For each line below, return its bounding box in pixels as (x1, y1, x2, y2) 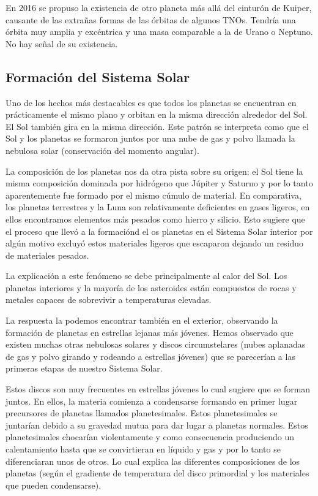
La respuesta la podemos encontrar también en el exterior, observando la (6, 314, 278, 327)
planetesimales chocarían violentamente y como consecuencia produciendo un (6, 430, 295, 443)
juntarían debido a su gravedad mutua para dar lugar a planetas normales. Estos (6, 418, 308, 431)
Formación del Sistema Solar (6, 67, 190, 86)
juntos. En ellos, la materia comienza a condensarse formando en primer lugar (6, 394, 298, 407)
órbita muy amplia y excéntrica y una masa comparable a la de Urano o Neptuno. (6, 25, 313, 38)
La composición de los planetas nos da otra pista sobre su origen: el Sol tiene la (6, 164, 303, 177)
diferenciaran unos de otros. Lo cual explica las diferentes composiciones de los (6, 454, 300, 467)
